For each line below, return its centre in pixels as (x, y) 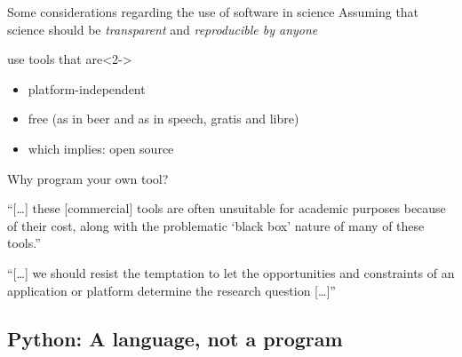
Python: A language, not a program (175, 338)
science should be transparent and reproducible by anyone (163, 29)
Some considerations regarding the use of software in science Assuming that (213, 12)
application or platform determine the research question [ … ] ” (171, 290)
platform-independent (87, 88)
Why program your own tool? (88, 178)
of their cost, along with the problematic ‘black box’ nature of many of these (216, 225)
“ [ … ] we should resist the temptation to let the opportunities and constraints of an (231, 272)
